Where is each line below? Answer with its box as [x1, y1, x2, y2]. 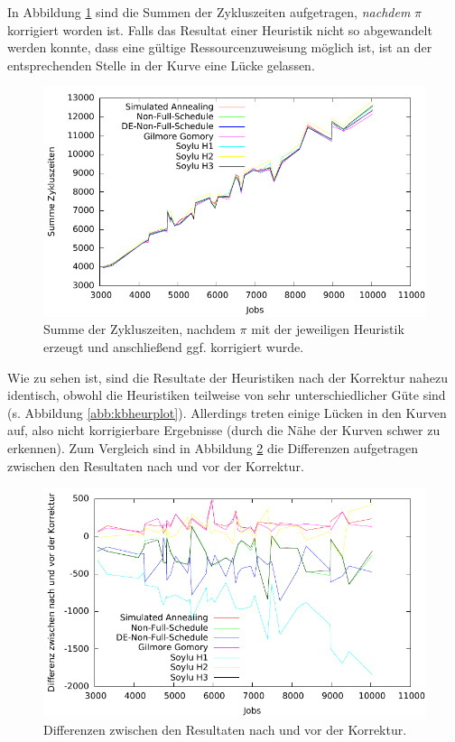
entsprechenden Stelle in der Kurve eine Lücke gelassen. [7, 55, 315, 74]
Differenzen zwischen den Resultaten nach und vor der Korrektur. [43, 720, 407, 739]
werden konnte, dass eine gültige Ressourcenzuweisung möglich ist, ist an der [7, 38, 432, 57]
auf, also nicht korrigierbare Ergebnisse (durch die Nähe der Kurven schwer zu [7, 421, 441, 440]
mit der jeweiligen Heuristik [251, 320, 404, 339]
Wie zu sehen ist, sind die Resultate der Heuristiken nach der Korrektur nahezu [7, 367, 449, 386]
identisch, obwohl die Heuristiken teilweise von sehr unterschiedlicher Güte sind [7, 385, 446, 404]
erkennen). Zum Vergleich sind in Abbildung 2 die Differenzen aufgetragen [7, 438, 419, 457]
